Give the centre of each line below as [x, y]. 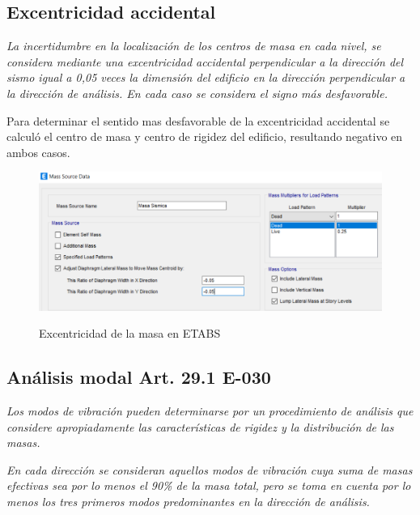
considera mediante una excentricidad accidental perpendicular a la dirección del [205, 61]
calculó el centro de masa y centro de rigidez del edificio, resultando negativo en [205, 136]
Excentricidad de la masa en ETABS [130, 333]
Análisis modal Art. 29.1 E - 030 [139, 377]
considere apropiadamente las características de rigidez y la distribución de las [200, 426]
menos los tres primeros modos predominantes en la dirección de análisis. [188, 501]
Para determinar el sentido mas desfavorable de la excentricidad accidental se [198, 120]
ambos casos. [38, 152]
